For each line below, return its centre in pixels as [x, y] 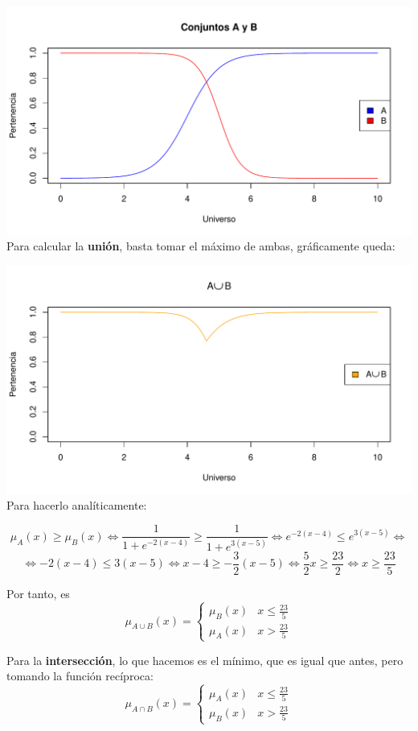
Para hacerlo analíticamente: [77, 504]
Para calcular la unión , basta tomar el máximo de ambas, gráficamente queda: [201, 246]
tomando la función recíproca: [80, 676]
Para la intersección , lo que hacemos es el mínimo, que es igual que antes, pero [205, 660]
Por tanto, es [38, 593]
